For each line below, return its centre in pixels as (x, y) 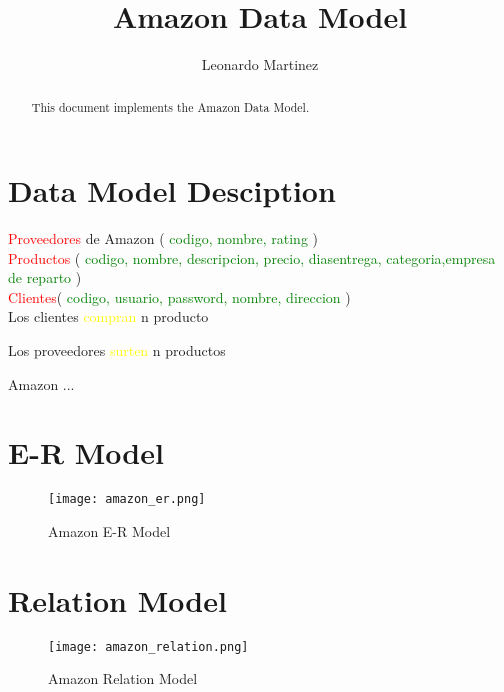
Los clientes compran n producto (108, 316)
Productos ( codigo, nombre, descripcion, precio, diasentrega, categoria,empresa (252, 257)
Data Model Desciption (172, 190)
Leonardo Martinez (260, 64)
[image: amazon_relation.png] (148, 646)
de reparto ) (45, 277)
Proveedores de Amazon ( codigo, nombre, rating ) (163, 238)
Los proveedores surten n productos (117, 350)
